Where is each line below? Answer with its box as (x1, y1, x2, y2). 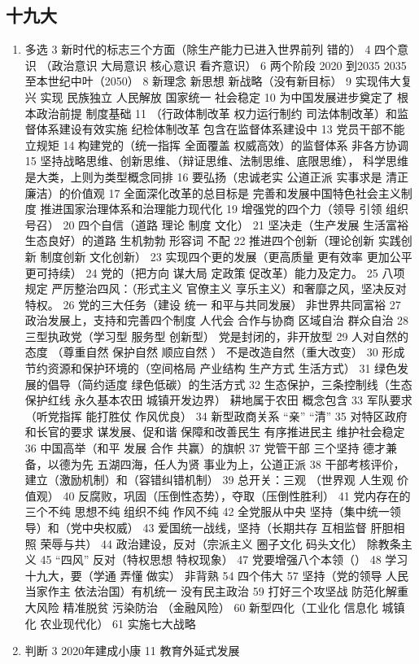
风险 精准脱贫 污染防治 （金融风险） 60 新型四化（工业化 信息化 (36, 598, 378, 615)
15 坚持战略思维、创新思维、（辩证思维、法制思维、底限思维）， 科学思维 (24, 152, 409, 169)
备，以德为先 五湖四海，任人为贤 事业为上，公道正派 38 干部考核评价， (24, 455, 405, 472)
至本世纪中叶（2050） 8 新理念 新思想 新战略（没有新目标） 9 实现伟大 (24, 72, 401, 90)
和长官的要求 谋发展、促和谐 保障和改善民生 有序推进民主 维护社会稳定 (24, 423, 405, 440)
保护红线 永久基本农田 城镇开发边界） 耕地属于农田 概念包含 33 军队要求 (24, 391, 412, 408)
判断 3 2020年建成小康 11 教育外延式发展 (24, 642, 240, 659)
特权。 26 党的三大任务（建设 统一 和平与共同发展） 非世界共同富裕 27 (24, 295, 401, 312)
